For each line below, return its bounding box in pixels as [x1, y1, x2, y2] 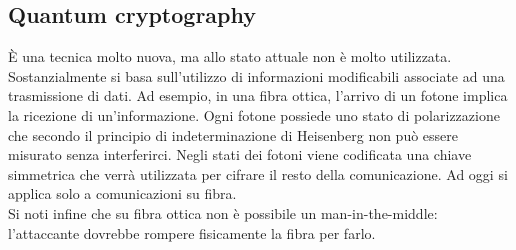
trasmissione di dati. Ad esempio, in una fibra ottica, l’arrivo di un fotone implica [8, 85, 508, 106]
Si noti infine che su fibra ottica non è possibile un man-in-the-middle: [8, 202, 438, 223]
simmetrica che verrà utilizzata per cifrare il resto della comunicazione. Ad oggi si [8, 163, 508, 184]
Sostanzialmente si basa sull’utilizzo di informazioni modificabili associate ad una [8, 65, 505, 86]
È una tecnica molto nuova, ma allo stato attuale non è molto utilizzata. [8, 46, 452, 67]
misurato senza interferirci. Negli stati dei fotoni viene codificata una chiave [8, 144, 472, 165]
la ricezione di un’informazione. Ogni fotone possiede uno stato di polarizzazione [8, 104, 500, 125]
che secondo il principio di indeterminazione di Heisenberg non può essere [8, 124, 459, 145]
